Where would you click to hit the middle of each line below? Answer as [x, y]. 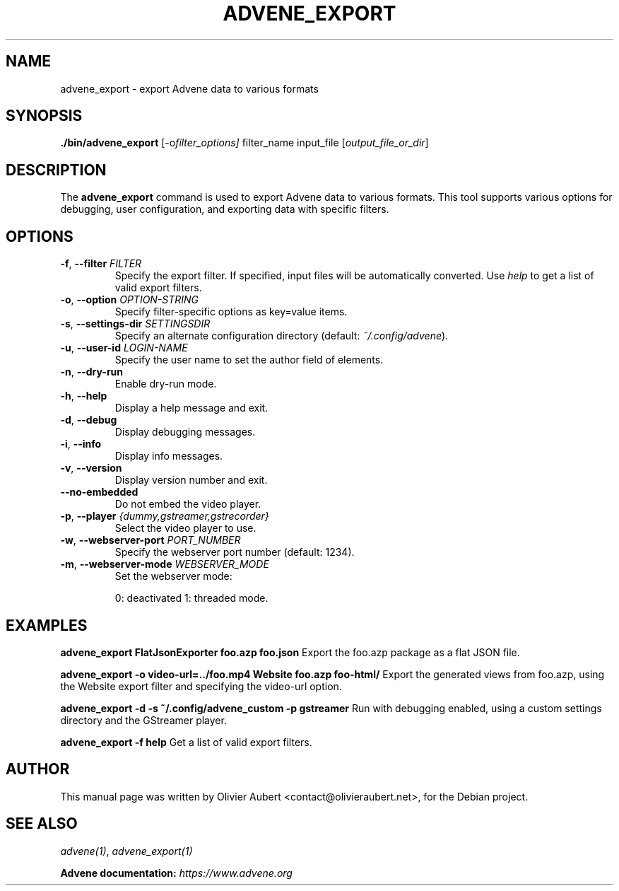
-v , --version [91, 468]
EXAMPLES [47, 625]
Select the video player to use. [185, 528]
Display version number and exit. [191, 480]
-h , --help [84, 396]
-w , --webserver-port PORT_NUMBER [151, 540]
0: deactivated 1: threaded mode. [191, 598]
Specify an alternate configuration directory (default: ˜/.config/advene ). [282, 336]
